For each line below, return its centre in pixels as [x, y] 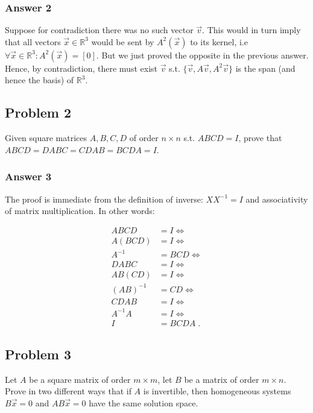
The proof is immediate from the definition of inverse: [104, 199]
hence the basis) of [40, 80]
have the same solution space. [144, 402]
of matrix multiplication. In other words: [80, 211]
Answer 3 [28, 176]
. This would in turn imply [251, 30]
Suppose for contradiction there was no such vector [99, 30]
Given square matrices [46, 138]
